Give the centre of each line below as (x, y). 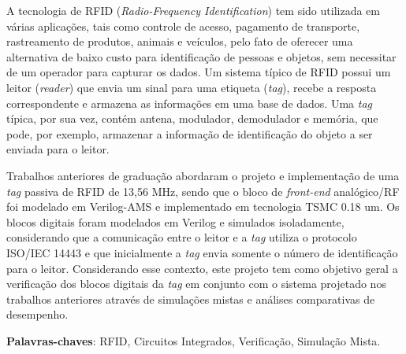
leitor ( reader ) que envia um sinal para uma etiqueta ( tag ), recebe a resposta (192, 87)
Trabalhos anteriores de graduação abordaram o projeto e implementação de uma (203, 175)
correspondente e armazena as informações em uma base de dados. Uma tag (189, 103)
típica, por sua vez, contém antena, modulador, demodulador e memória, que (192, 118)
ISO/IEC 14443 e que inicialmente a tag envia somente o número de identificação (202, 252)
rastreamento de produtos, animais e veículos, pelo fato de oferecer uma (180, 41)
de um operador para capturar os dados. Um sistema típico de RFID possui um (199, 72)
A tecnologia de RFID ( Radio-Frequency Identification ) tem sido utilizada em (193, 10)
